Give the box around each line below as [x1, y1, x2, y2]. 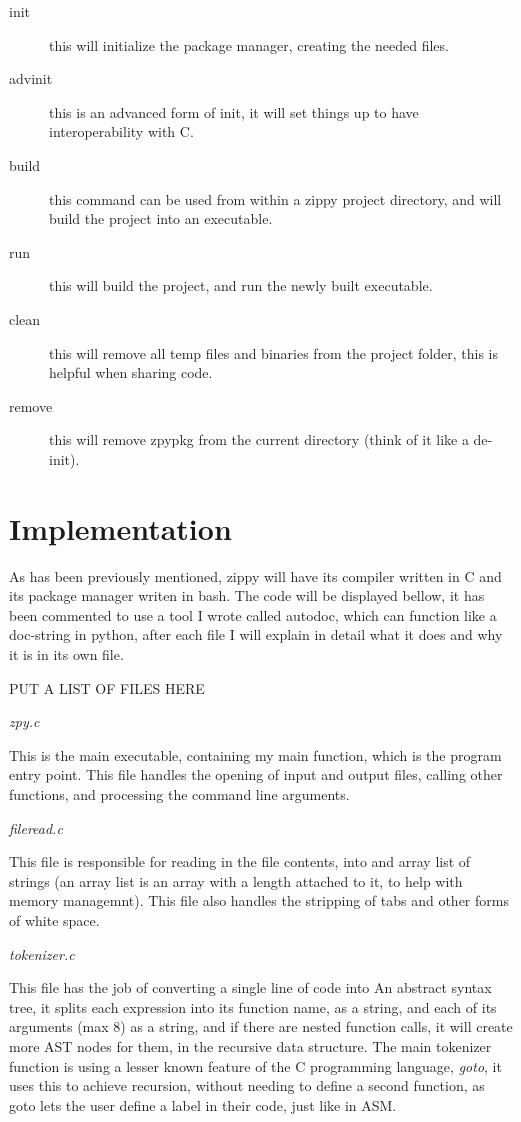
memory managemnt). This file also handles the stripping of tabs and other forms [9, 890, 509, 911]
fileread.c [9, 817, 63, 838]
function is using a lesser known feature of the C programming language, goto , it [9, 1055, 502, 1076]
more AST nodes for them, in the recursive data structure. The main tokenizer [9, 1035, 492, 1056]
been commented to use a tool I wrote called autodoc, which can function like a [9, 604, 497, 625]
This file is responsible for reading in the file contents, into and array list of [9, 851, 471, 872]
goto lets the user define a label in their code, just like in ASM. [9, 1094, 397, 1115]
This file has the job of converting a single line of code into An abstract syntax [9, 977, 492, 998]
